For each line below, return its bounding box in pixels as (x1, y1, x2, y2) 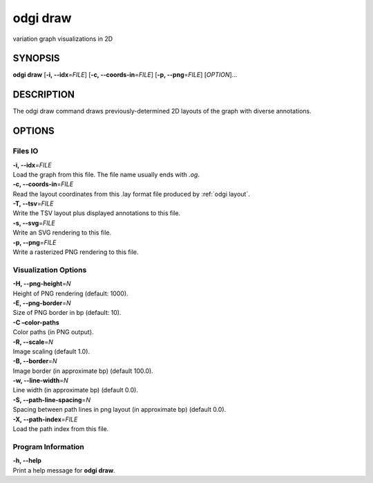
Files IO (12, 146, 39, 156)
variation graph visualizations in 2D (12, 35, 113, 43)
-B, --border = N (12, 357, 57, 365)
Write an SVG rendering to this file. (12, 228, 112, 237)
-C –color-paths (12, 318, 59, 327)
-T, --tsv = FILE (12, 199, 54, 208)
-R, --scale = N (12, 338, 53, 346)
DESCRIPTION (12, 89, 75, 100)
